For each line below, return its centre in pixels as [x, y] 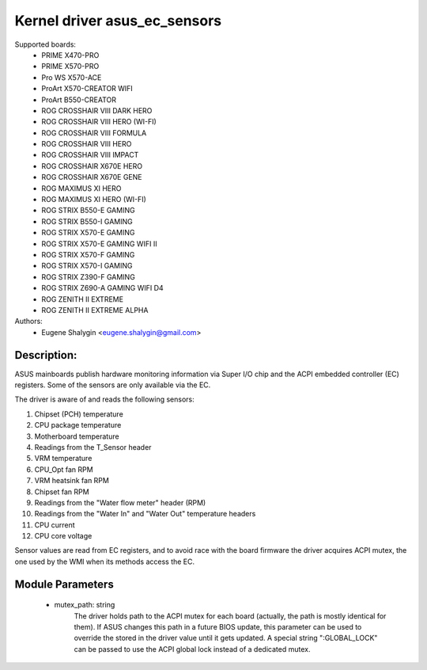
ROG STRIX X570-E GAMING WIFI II [99, 244]
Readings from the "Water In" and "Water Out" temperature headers [145, 514]
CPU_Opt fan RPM [64, 469]
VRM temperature [63, 459]
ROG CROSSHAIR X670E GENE [92, 177]
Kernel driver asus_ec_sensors [118, 21]
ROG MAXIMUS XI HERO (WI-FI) [94, 200]
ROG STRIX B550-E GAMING [88, 211]
